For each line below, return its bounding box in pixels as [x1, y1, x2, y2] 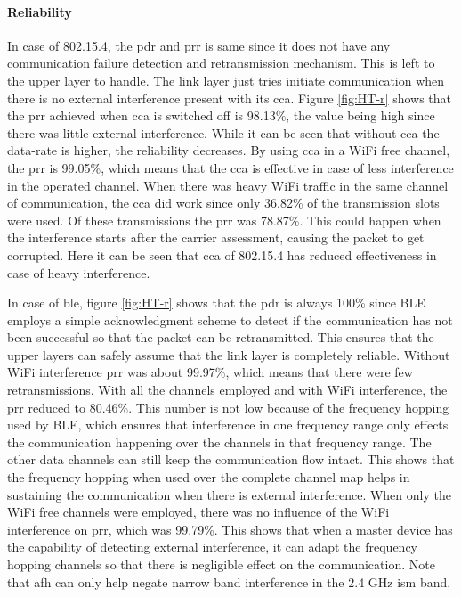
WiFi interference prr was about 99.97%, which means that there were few [7, 363, 413, 381]
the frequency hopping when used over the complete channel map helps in [7, 468, 410, 487]
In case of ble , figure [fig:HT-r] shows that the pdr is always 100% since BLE [7, 293, 425, 312]
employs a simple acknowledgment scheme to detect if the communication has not [7, 310, 453, 329]
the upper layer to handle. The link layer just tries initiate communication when [7, 70, 445, 89]
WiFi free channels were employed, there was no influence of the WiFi [7, 503, 390, 521]
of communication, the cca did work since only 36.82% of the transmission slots [7, 193, 440, 212]
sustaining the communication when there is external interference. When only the [7, 485, 451, 503]
